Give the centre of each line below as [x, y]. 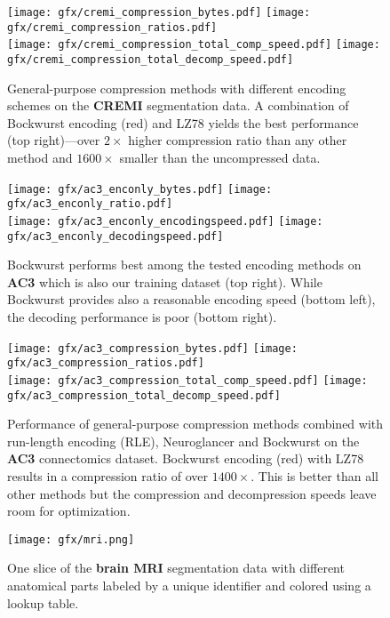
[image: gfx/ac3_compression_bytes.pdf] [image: [152, 348]
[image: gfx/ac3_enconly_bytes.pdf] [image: [140, 189]
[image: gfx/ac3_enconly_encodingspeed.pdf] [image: [165, 221]
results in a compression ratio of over [108, 476]
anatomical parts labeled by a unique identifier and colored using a [189, 586]
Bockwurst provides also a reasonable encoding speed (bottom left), [191, 299]
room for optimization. [69, 511]
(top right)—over [54, 140]
